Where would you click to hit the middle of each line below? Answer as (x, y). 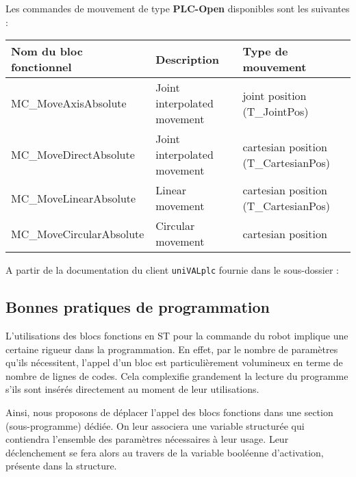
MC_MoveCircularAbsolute (78, 233)
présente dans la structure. (61, 466)
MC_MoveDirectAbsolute (73, 155)
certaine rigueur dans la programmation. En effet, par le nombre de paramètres (172, 349)
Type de (265, 51)
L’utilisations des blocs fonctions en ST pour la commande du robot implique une (177, 336)
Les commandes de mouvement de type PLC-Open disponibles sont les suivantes (178, 8)
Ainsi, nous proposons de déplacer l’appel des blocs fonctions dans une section (169, 412)
